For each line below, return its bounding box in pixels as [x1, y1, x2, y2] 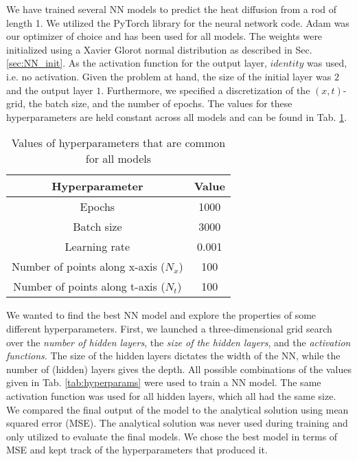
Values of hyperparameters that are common [11, 135, 226, 151]
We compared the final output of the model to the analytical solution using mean [6, 402, 349, 416]
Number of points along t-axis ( [13, 278, 165, 295]
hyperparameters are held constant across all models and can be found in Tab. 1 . [6, 109, 347, 124]
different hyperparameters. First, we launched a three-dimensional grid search [6, 321, 332, 335]
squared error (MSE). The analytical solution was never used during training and [6, 416, 348, 430]
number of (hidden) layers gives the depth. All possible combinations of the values [6, 361, 352, 376]
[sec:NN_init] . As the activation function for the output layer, [6, 56, 267, 70]
